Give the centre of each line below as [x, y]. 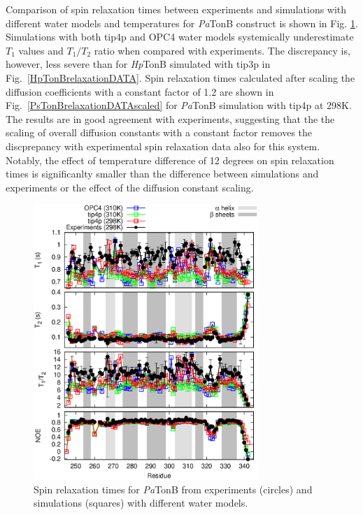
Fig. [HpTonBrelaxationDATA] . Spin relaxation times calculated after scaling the [180, 77]
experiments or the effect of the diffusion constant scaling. [130, 187]
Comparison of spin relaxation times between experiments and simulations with [176, 9]
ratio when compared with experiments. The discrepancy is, [222, 50]
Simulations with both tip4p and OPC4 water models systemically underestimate [180, 37]
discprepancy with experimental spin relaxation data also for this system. [163, 146]
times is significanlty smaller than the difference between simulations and [162, 174]
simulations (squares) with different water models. [141, 503]
